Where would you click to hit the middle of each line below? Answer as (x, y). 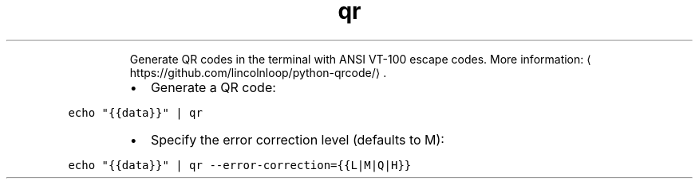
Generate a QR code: (213, 87)
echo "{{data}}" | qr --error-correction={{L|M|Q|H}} (240, 165)
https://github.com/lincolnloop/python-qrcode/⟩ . (258, 72)
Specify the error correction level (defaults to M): (297, 139)
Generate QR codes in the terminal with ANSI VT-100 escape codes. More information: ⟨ (360, 59)
